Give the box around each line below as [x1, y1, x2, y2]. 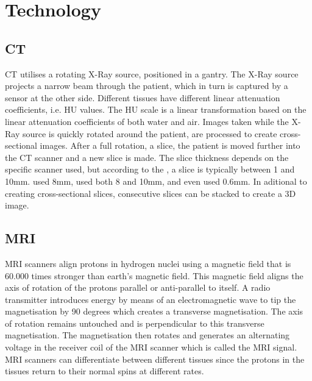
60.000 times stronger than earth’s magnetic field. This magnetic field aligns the [5, 269, 303, 282]
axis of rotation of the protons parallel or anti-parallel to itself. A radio [5, 281, 271, 294]
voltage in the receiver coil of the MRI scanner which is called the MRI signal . [5, 341, 297, 354]
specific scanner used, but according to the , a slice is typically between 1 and [5, 163, 295, 176]
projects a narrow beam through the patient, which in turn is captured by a [5, 79, 288, 92]
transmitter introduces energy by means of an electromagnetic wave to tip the [5, 293, 296, 305]
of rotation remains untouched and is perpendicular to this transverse [5, 316, 264, 329]
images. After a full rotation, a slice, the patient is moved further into [40, 139, 300, 152]
